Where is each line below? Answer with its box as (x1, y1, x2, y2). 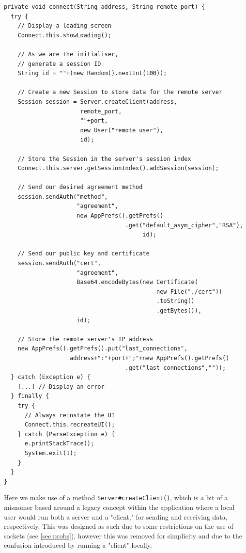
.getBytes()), (156, 307, 202, 314)
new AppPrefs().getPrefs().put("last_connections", (17, 345, 188, 352)
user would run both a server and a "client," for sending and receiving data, (4, 511, 228, 521)
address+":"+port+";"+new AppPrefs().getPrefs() (70, 354, 230, 362)
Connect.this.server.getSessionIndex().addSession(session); (17, 165, 219, 172)
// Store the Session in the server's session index (17, 155, 191, 162)
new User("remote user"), (80, 126, 164, 134)
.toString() (156, 298, 195, 305)
